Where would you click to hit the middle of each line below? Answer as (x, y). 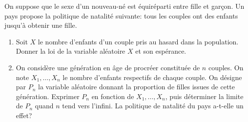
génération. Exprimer (48, 96)
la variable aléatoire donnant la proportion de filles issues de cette (137, 87)
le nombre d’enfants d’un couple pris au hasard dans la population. (138, 41)
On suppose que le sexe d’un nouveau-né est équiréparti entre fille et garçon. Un (124, 6)
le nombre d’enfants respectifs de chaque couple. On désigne (152, 77)
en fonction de (113, 96)
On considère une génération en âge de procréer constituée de (108, 67)
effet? (24, 115)
